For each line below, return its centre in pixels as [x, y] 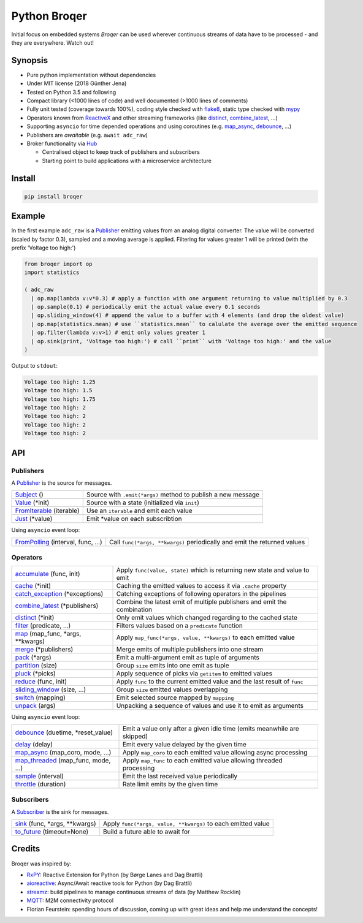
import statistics [52, 272]
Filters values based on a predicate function [180, 625]
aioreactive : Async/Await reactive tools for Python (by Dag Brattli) [109, 883]
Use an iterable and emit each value [139, 511]
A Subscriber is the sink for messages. [60, 811]
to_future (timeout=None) [52, 832]
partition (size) [36, 665]
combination [134, 609]
